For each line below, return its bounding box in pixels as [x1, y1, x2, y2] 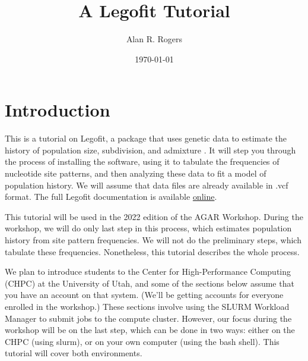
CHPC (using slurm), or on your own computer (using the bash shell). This [5, 335, 280, 347]
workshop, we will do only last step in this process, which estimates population [5, 222, 292, 234]
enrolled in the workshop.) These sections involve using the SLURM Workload [5, 300, 290, 312]
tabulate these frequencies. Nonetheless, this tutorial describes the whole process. [5, 245, 300, 258]
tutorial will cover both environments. [5, 347, 142, 359]
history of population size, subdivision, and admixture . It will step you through [5, 143, 296, 156]
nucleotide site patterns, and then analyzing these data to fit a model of [5, 167, 266, 180]
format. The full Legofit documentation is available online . [5, 190, 217, 203]
